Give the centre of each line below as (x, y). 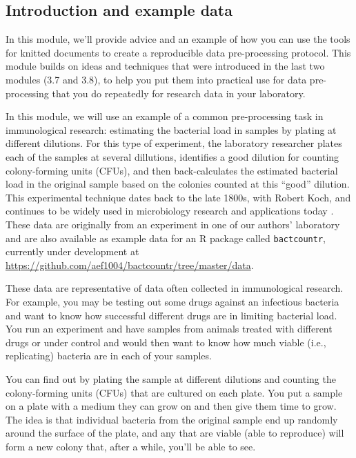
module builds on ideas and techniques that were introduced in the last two (165, 66)
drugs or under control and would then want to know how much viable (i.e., (166, 342)
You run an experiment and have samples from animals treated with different (169, 329)
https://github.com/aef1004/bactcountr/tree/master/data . (130, 265)
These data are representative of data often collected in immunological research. (175, 288)
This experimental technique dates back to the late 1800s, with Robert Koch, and (178, 197)
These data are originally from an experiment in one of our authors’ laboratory (173, 224)
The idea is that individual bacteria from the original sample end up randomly (172, 419)
